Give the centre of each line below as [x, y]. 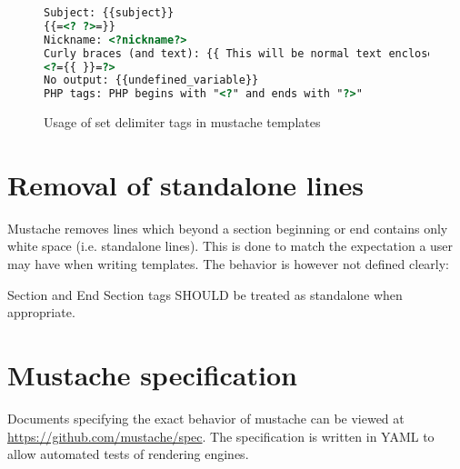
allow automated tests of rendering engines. [128, 454]
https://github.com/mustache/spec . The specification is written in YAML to [221, 436]
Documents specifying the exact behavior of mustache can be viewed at [206, 418]
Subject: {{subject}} [109, 13]
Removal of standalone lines [186, 184]
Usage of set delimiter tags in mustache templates [182, 122]
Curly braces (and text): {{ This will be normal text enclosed [242, 53]
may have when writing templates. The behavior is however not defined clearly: [229, 264]
